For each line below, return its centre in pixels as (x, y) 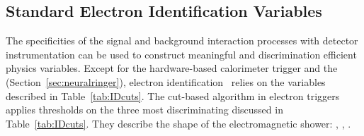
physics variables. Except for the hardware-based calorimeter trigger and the (172, 68)
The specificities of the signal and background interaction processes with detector (182, 41)
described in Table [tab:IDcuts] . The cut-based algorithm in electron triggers (173, 95)
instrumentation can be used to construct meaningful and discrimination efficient (181, 54)
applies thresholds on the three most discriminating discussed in (144, 110)
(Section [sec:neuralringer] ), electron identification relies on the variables (166, 81)
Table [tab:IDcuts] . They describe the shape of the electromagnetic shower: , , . (178, 123)
